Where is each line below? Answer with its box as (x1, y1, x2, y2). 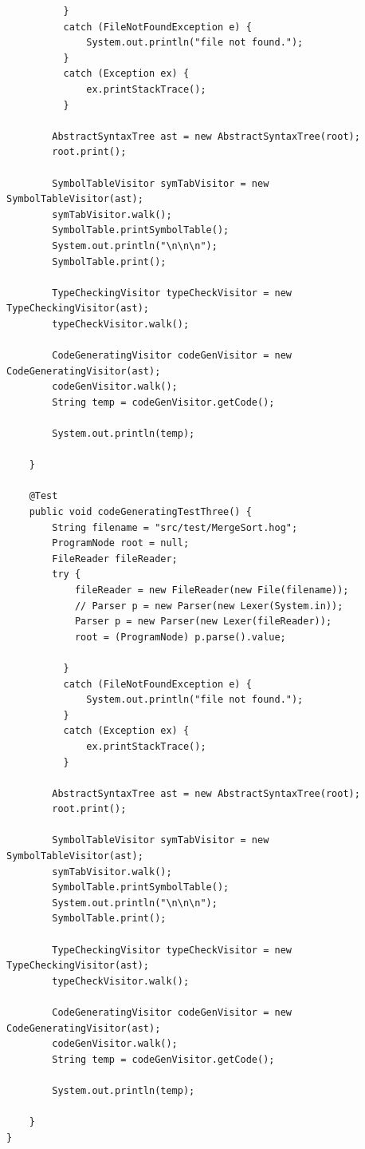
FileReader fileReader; (52, 553, 178, 565)
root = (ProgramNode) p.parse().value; (74, 631, 286, 643)
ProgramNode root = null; (52, 537, 190, 549)
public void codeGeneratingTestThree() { (29, 506, 252, 517)
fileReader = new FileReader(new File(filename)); (74, 584, 349, 596)
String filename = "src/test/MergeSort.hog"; (52, 521, 298, 533)
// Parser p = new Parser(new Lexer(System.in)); (74, 600, 343, 612)
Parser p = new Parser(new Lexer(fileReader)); (74, 616, 332, 628)
